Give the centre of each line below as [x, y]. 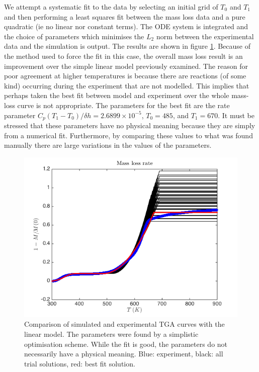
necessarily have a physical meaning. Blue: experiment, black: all [124, 354]
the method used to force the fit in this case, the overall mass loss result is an [123, 56]
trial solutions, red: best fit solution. [80, 363]
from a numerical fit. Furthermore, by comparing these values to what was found [128, 135]
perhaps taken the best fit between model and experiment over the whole [117, 95]
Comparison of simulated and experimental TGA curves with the [124, 324]
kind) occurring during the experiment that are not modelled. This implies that [127, 85]
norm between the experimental [205, 36]
